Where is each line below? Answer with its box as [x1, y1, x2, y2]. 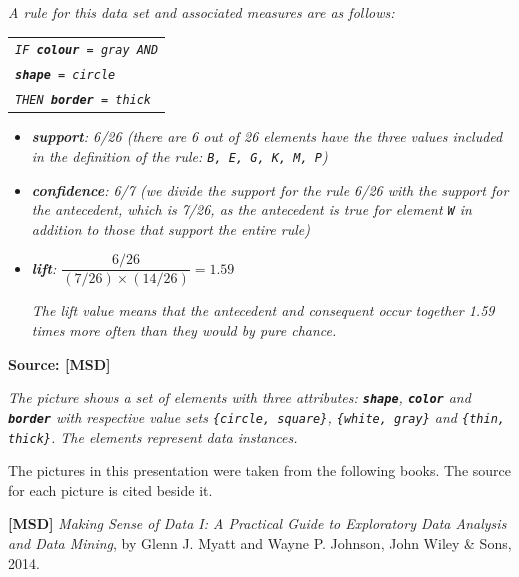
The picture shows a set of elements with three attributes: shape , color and [8, 387, 471, 408]
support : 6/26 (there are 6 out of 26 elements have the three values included [31, 126, 503, 147]
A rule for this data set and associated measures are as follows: [8, 2, 395, 22]
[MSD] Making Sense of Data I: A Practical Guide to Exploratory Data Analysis [8, 513, 507, 534]
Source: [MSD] [8, 353, 111, 374]
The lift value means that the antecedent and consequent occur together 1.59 [31, 300, 495, 321]
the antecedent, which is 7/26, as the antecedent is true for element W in [31, 199, 472, 220]
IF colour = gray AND [15, 43, 159, 58]
